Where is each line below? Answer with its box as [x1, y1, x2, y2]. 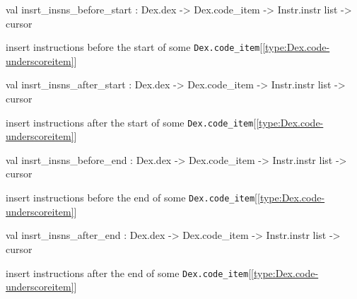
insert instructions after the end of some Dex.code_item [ [6, 265, 252, 280]
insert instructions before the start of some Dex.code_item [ [6, 40, 263, 54]
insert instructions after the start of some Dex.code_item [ [6, 115, 257, 129]
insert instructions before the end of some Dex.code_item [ [6, 190, 258, 205]
